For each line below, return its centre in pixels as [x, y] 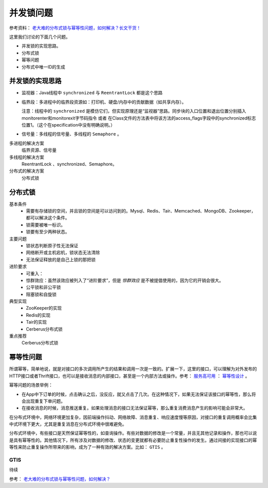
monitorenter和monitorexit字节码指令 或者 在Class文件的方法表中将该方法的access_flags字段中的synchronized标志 [139, 118]
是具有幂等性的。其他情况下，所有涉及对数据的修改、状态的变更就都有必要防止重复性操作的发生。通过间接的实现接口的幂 [133, 440]
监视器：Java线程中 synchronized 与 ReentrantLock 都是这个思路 [92, 93]
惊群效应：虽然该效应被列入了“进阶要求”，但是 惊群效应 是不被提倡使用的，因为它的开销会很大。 [125, 280]
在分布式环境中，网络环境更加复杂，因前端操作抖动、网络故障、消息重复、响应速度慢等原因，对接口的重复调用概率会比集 [133, 417]
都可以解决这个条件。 [48, 218]
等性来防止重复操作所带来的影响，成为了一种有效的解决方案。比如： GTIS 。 [87, 447]
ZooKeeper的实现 [44, 308]
